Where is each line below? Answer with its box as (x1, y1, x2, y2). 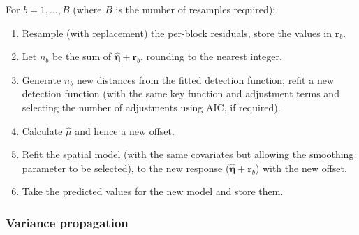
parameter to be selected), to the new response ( (22, 160, 230, 175)
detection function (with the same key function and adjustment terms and (22, 86, 339, 101)
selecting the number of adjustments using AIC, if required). (22, 99, 281, 114)
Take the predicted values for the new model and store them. (22, 184, 284, 199)
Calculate (22, 123, 63, 138)
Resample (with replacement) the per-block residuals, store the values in (22, 25, 332, 40)
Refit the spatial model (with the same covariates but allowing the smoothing (22, 147, 354, 162)
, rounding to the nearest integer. (140, 49, 282, 64)
